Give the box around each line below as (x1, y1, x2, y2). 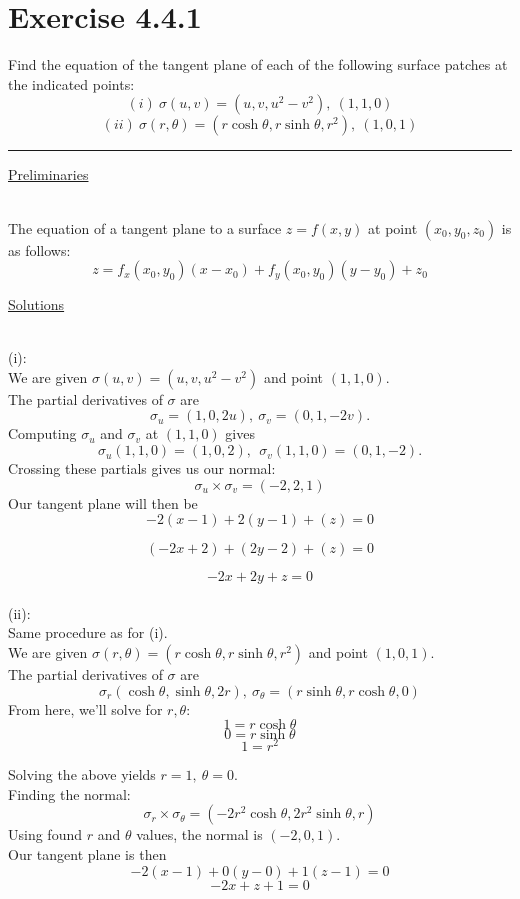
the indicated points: (8, 73, 135, 94)
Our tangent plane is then (8, 844, 167, 865)
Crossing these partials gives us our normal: (8, 458, 276, 479)
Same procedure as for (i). (8, 622, 168, 643)
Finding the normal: (8, 783, 131, 804)
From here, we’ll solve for (8, 698, 163, 719)
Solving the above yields (8, 764, 156, 785)
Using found (8, 824, 82, 845)
